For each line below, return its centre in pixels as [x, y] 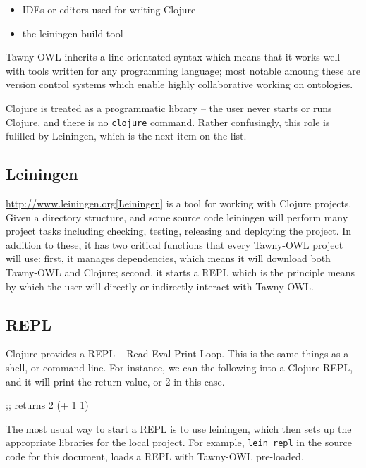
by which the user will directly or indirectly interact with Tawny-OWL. [160, 286]
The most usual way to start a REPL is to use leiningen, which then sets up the [179, 428]
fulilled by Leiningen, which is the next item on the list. [126, 136]
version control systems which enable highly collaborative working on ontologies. [179, 84]
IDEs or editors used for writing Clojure [109, 9]
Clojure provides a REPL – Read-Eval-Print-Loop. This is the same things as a [177, 353]
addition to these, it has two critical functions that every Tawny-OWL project [175, 244]
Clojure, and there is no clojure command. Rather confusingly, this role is [168, 122]
